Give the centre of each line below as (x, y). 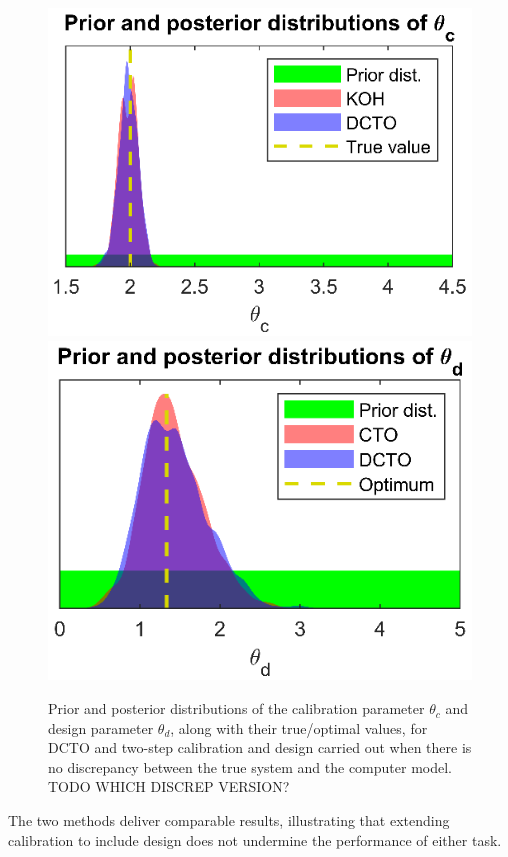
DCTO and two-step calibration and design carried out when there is (260, 747)
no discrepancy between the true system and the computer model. (250, 766)
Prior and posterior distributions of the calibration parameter (236, 708)
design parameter (101, 727)
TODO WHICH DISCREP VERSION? (169, 786)
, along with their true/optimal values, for (299, 727)
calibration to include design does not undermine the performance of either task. (255, 839)
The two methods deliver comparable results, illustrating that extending (229, 820)
